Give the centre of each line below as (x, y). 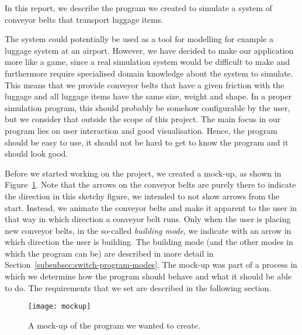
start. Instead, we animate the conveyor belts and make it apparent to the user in (151, 207)
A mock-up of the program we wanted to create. (114, 325)
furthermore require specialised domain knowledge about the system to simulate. (149, 73)
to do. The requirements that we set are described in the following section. (138, 287)
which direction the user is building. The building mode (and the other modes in (149, 242)
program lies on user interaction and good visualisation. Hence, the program (141, 130)
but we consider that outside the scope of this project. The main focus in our (143, 119)
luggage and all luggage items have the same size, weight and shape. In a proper (148, 96)
